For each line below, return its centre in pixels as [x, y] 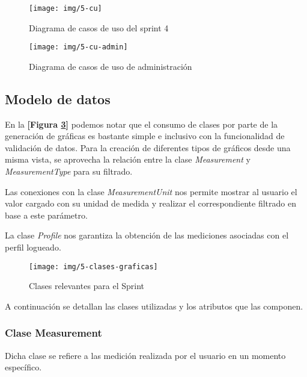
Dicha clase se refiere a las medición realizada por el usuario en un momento [145, 355]
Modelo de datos [58, 98]
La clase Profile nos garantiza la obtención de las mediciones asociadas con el [147, 235]
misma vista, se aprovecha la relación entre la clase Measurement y [128, 159]
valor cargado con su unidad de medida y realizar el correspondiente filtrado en [150, 203]
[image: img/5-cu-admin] [78, 47]
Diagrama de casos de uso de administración [111, 66]
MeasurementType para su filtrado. [69, 171]
